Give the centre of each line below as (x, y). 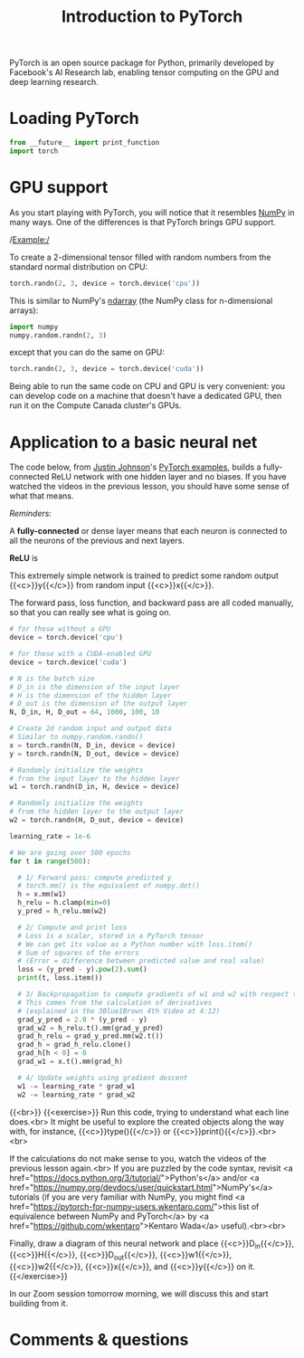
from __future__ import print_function (85, 143)
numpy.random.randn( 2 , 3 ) (58, 335)
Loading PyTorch (74, 119)
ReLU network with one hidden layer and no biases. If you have (169, 477)
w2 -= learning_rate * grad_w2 (76, 1095)
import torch (34, 151)
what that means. (42, 496)
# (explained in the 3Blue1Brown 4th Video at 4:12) (119, 1011)
